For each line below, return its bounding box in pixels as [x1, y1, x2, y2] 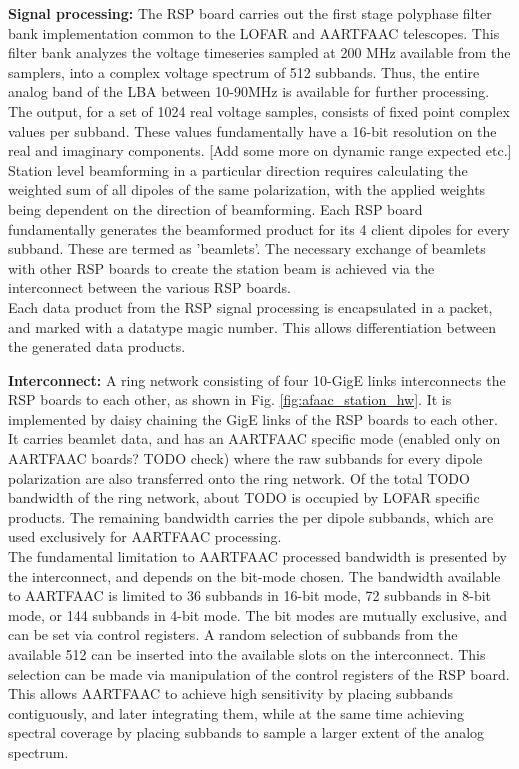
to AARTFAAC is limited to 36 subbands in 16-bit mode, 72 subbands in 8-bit [8, 585, 492, 606]
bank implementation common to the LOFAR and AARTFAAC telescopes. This [8, 22, 500, 43]
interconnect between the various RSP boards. [8, 277, 291, 298]
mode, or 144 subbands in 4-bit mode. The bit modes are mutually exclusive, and [8, 604, 507, 625]
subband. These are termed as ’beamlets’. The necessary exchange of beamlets [8, 238, 486, 259]
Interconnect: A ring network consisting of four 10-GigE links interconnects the [8, 369, 506, 390]
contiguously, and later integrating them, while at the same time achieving [8, 702, 465, 723]
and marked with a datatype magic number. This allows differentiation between [8, 316, 496, 337]
